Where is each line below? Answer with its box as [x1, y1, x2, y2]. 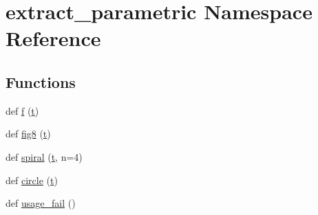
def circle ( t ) [6, 172, 58, 187]
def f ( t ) [6, 103, 39, 117]
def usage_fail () [6, 196, 76, 210]
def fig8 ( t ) [6, 126, 51, 141]
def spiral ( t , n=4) [6, 149, 83, 163]
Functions [6, 71, 76, 92]
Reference [6, 24, 101, 52]
